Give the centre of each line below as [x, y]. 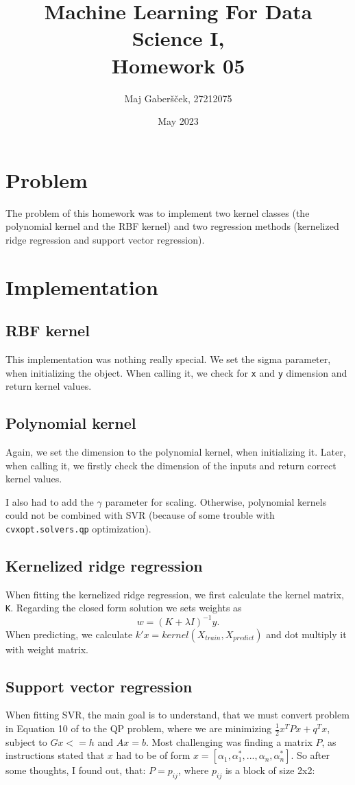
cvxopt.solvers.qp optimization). [78, 528]
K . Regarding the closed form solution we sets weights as [124, 608]
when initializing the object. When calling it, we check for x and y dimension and [176, 372]
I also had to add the [50, 501]
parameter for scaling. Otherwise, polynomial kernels [216, 501]
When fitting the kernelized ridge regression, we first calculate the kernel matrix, [175, 594]
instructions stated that [55, 755]
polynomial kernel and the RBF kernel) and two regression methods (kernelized [172, 226]
